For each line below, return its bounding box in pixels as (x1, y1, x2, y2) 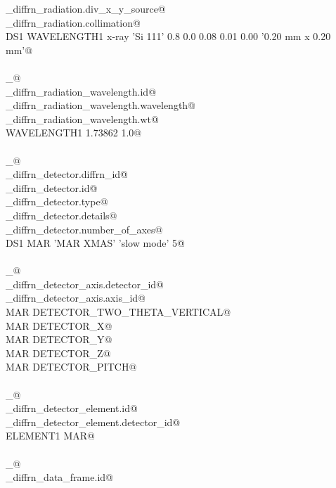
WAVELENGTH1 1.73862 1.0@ (6, 125, 142, 140)
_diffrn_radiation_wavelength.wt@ (6, 111, 159, 126)
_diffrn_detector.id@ (6, 180, 98, 195)
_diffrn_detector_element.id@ (6, 401, 138, 416)
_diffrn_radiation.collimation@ (6, 15, 141, 30)
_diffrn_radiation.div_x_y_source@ (6, 1, 166, 15)
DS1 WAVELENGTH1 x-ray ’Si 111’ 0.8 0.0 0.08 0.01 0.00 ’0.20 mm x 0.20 (6, 29, 331, 44)
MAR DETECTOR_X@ (6, 318, 112, 333)
